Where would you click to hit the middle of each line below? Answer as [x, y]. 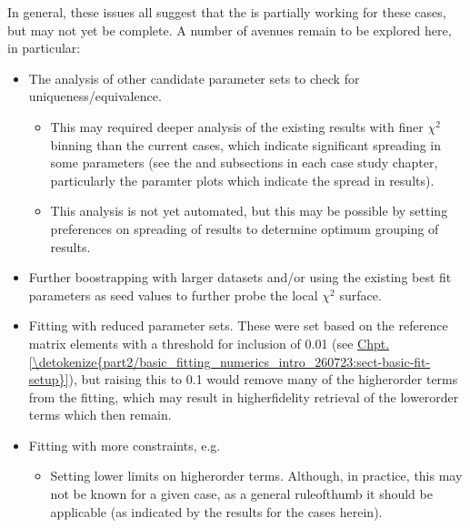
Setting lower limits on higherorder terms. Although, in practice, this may [256, 476]
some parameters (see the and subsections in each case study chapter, [244, 162]
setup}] [49, 379]
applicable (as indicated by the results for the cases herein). [216, 511]
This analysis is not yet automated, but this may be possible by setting [249, 211]
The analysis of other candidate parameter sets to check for [194, 78]
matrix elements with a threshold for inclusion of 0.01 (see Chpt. [209, 343]
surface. [360, 294]
